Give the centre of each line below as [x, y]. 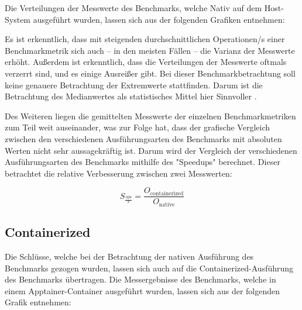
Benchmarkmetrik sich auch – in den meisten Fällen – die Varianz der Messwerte [150, 50]
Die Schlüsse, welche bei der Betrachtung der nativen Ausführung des [129, 256]
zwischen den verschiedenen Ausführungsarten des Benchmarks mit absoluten [143, 138]
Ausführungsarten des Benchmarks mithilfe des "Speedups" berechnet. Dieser [143, 162]
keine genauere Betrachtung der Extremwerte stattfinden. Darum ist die [134, 85]
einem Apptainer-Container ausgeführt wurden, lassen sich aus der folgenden [142, 290]
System [18, 19]
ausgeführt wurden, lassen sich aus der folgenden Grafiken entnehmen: [159, 19]
